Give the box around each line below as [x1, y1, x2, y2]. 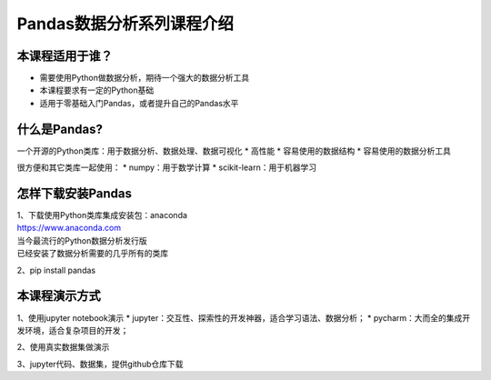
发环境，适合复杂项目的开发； [16, 325, 129, 335]
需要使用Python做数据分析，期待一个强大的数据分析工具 [39, 73, 250, 84]
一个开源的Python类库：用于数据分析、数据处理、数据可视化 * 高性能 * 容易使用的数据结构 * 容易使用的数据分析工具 [16, 145, 452, 156]
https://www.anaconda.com [16, 223, 122, 234]
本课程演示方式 [16, 288, 101, 304]
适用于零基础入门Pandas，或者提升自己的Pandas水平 [39, 97, 239, 108]
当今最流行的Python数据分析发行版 [16, 235, 147, 245]
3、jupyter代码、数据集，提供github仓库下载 [16, 358, 184, 369]
